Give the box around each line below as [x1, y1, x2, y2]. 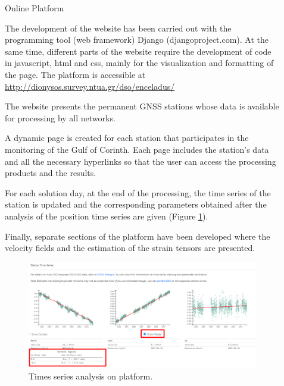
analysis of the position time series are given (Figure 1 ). [5, 209, 208, 222]
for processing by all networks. [5, 111, 116, 124]
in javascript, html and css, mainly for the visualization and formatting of [5, 57, 274, 69]
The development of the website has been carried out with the [5, 21, 232, 34]
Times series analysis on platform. [29, 369, 153, 382]
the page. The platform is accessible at [5, 68, 146, 80]
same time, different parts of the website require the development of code [5, 45, 271, 57]
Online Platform [5, 2, 64, 14]
